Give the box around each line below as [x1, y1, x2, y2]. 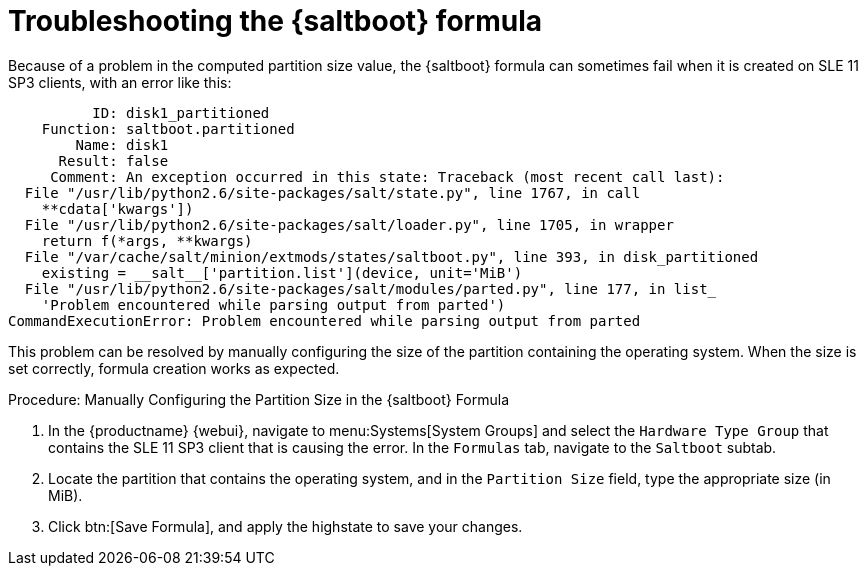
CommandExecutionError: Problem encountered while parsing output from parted [8, 312, 641, 329]
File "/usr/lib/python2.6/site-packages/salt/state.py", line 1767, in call [24, 184, 641, 201]
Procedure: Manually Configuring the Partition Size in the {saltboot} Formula [8, 390, 510, 408]
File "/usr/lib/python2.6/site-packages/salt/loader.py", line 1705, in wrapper [24, 216, 674, 233]
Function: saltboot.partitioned [41, 120, 295, 137]
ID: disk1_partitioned [92, 104, 270, 121]
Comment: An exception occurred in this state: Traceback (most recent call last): [50, 168, 725, 185]
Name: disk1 [75, 136, 169, 153]
